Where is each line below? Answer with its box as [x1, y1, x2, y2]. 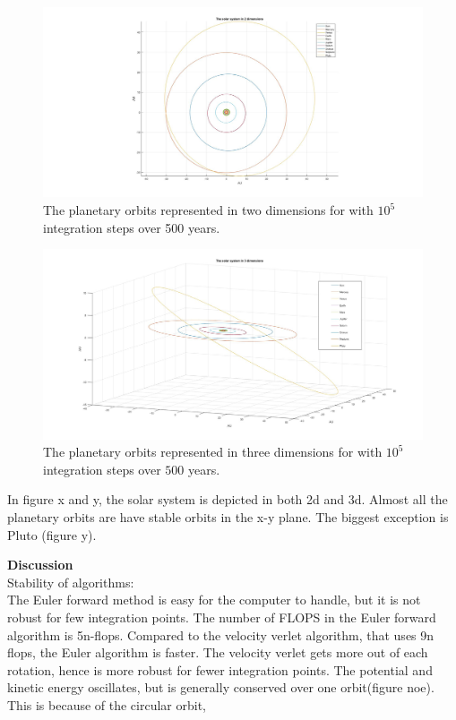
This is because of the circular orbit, [7, 695, 207, 714]
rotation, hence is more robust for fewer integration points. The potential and [7, 660, 433, 679]
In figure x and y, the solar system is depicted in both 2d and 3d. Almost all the [7, 490, 448, 509]
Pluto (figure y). [7, 525, 97, 544]
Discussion [7, 555, 73, 574]
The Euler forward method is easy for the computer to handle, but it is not [7, 590, 421, 609]
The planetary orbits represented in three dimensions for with [43, 442, 383, 461]
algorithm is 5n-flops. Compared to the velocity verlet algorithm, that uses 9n [7, 625, 434, 644]
